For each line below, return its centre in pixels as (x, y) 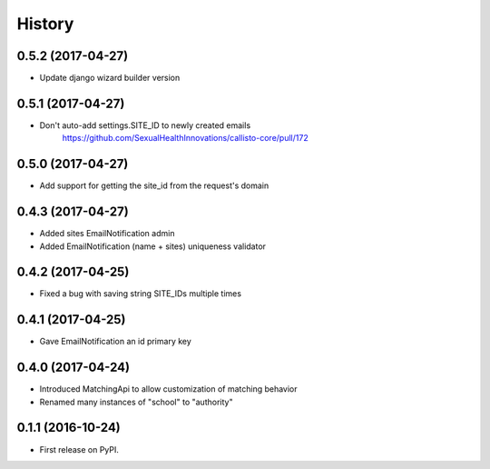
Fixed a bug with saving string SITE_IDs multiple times (141, 294)
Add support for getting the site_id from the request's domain (154, 185)
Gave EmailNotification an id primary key (116, 342)
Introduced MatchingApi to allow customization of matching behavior (169, 389)
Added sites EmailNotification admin (107, 234)
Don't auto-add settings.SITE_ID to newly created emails (145, 125)
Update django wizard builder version (110, 78)
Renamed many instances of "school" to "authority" (136, 402)
